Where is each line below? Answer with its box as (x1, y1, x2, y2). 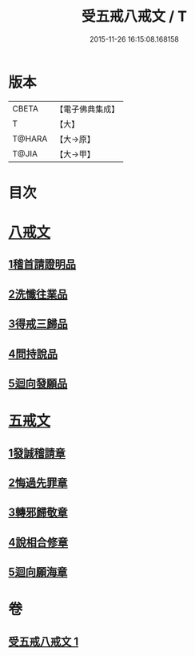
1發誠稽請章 (8, 446, 66, 460)
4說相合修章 (8, 535, 69, 549)
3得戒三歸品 (8, 318, 68, 331)
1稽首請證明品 (8, 257, 77, 271)
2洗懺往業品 (8, 287, 68, 301)
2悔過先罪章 (8, 476, 68, 489)
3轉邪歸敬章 (8, 506, 68, 520)
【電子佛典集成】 (55, 103, 120, 115)
